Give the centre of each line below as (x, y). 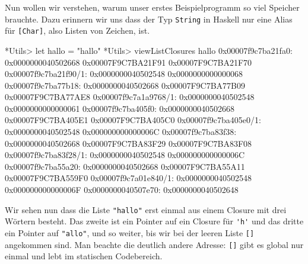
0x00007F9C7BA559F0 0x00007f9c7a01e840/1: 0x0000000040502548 (128, 178)
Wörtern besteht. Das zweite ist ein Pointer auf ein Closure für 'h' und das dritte (154, 221)
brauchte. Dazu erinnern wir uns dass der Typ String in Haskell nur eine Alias (149, 19)
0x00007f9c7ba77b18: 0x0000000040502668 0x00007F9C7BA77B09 (125, 85)
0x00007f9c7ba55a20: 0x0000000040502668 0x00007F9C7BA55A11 (125, 166)
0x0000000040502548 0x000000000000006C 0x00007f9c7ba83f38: (121, 132)
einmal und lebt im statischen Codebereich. (84, 256)
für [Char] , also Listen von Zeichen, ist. (77, 30)
